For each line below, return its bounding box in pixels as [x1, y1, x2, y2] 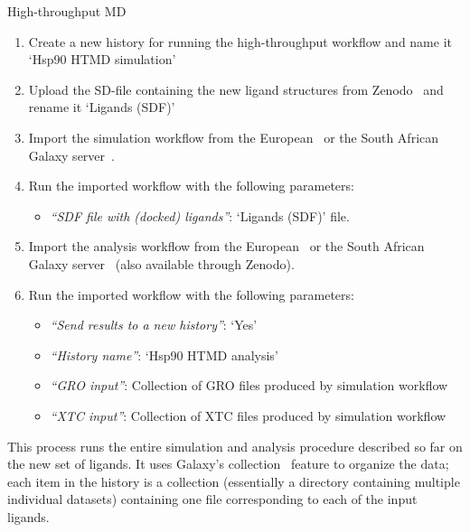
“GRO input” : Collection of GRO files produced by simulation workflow [50, 376, 448, 395]
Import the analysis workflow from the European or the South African [28, 237, 425, 256]
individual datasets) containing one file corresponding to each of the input [7, 490, 418, 509]
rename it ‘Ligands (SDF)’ [28, 98, 175, 117]
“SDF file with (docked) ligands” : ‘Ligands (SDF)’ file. [50, 206, 350, 225]
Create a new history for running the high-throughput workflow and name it [28, 32, 452, 51]
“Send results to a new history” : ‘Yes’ [50, 315, 258, 334]
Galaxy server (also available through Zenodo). [28, 254, 295, 273]
